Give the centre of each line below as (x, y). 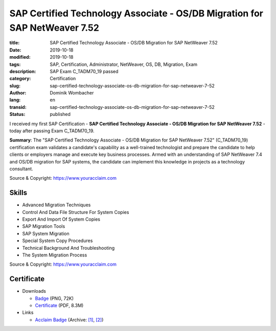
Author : (18, 93)
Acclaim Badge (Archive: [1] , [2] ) (69, 320)
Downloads (34, 291)
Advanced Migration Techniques (56, 205)
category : (20, 79)
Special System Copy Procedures (57, 241)
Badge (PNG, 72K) (54, 298)
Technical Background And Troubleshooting (68, 248)
